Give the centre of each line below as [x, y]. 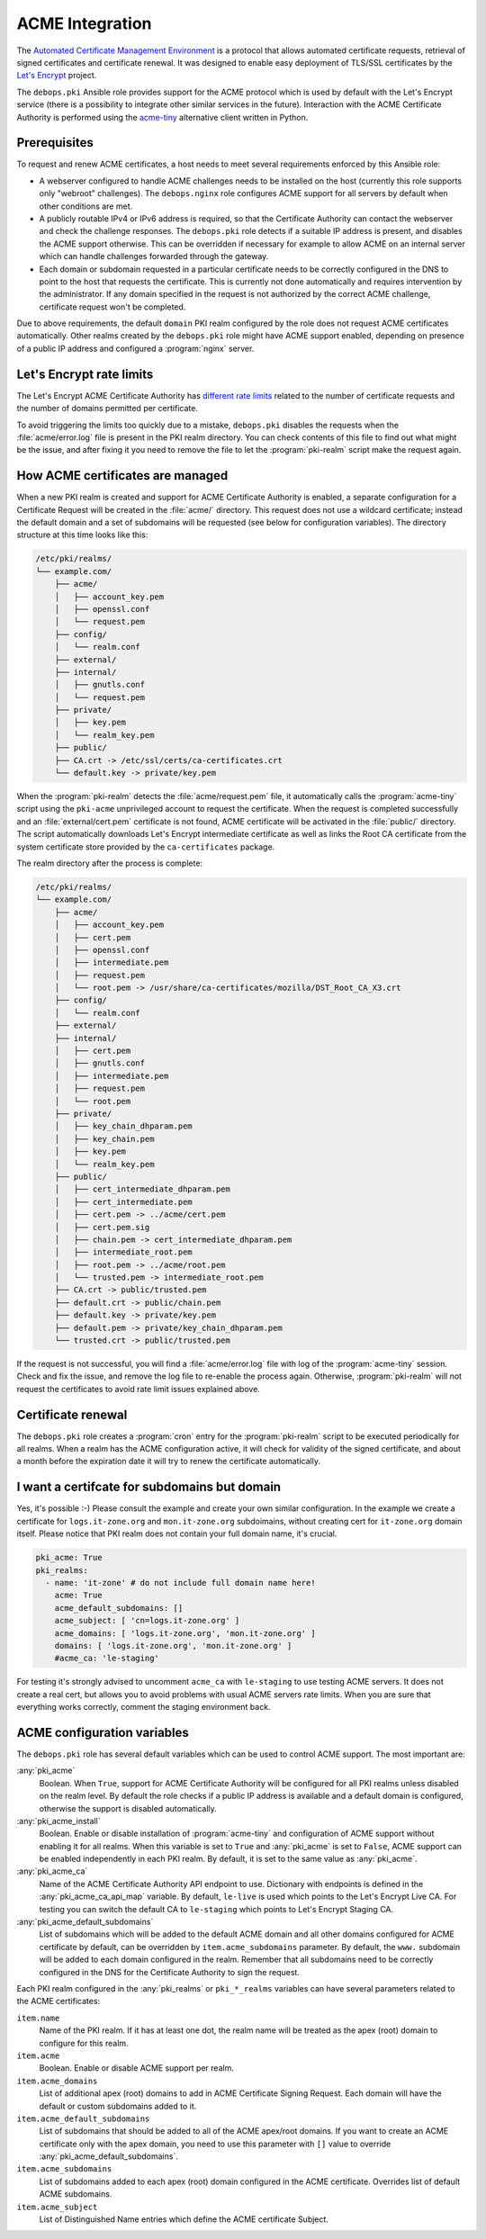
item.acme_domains [57, 2081]
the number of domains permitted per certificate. [107, 409]
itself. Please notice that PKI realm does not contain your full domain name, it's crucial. [177, 1533]
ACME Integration [84, 23]
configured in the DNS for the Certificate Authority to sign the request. [170, 1972]
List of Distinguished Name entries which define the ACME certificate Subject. [184, 2219]
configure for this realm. [84, 2043]
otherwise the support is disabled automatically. [128, 1808]
